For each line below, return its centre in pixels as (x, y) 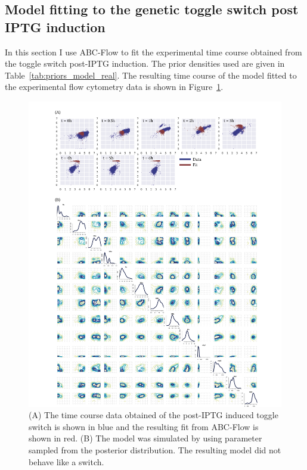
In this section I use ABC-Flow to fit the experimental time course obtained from (153, 52)
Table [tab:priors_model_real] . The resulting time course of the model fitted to (151, 75)
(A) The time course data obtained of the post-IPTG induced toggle (153, 415)
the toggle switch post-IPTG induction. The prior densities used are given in (145, 63)
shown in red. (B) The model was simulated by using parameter (145, 438)
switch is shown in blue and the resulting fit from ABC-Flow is (144, 426)
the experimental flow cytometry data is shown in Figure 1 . (114, 87)
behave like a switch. (66, 461)
